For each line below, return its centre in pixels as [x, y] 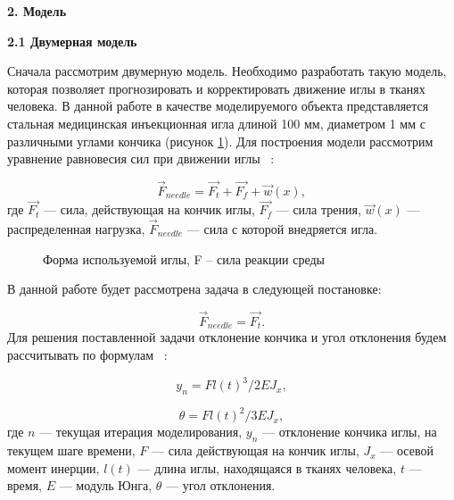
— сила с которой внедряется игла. [282, 229]
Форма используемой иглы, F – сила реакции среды [184, 258]
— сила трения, [318, 209]
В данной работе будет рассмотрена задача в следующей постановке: [194, 289]
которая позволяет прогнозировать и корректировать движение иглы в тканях [216, 88]
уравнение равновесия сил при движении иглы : [141, 158]
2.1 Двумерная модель [72, 41]
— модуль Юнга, [106, 485]
